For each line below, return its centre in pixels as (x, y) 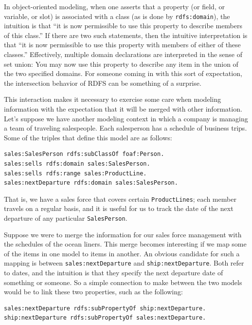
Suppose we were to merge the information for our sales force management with (123, 234)
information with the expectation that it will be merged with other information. (123, 109)
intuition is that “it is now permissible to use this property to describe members (123, 26)
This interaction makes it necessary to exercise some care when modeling (113, 99)
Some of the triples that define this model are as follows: (88, 137)
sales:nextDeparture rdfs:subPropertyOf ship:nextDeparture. (105, 308)
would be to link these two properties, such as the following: (93, 292)
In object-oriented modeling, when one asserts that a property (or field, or (114, 6)
